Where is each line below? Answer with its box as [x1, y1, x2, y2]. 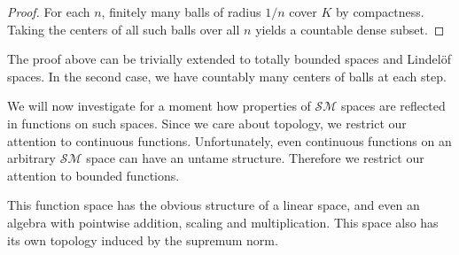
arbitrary [7, 149, 56, 167]
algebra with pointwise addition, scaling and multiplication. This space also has [7, 212, 439, 231]
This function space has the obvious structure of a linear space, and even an [7, 196, 420, 214]
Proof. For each [7, 3, 90, 20]
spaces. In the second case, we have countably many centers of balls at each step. [7, 66, 447, 85]
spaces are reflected [341, 97, 446, 115]
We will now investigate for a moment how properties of [7, 97, 311, 115]
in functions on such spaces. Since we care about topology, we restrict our [7, 113, 407, 132]
